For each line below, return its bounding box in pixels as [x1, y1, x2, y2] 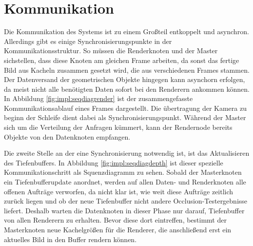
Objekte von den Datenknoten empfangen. [4, 131, 131, 142]
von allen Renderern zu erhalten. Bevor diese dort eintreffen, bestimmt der [4, 215, 227, 225]
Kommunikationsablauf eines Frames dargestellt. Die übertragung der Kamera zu [4, 102, 247, 113]
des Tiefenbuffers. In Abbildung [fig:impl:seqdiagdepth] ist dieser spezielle [4, 157, 223, 167]
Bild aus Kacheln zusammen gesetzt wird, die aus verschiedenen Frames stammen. [4, 64, 250, 75]
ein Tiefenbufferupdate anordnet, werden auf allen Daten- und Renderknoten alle [4, 177, 246, 187]
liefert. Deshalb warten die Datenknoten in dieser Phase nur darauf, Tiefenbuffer [4, 205, 245, 215]
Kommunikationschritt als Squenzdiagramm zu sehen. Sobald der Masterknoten [4, 167, 242, 177]
